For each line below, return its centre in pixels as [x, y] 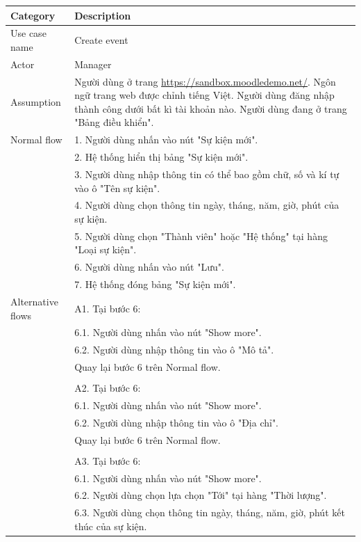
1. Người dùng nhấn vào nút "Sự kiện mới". [166, 140]
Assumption [36, 102]
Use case [28, 33]
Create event [101, 40]
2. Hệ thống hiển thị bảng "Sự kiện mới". [161, 157]
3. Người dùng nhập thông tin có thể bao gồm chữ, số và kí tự [207, 174]
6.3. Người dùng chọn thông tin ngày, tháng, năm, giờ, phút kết [210, 512]
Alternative [34, 301]
